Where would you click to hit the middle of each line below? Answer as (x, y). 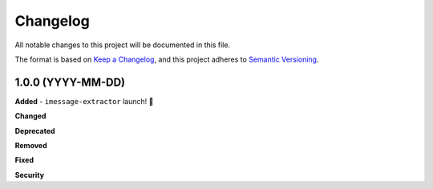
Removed (31, 146)
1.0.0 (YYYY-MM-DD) (70, 82)
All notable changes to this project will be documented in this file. (123, 45)
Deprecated (35, 131)
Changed (30, 116)
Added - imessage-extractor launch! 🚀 (84, 101)
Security (29, 175)
